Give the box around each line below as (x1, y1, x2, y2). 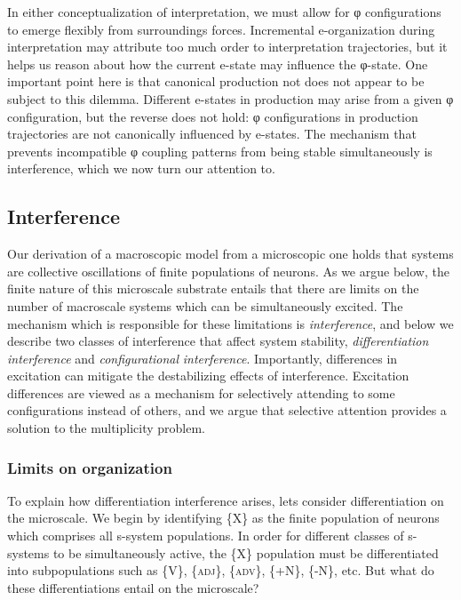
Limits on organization (7, 456, 172, 478)
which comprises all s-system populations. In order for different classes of (7, 526, 404, 545)
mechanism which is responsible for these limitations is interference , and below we (7, 314, 454, 332)
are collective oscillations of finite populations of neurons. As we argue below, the (7, 261, 449, 280)
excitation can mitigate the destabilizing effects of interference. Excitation (7, 366, 409, 385)
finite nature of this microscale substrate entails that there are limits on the (7, 279, 419, 298)
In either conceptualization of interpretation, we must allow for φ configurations (7, 3, 441, 20)
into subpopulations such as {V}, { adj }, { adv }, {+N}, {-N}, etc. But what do (7, 561, 434, 580)
